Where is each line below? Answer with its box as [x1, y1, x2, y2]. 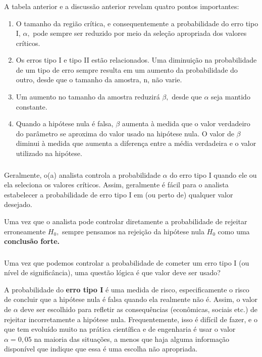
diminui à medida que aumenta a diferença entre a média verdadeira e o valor [16, 138, 256, 148]
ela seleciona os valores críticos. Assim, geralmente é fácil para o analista [4, 179, 229, 190]
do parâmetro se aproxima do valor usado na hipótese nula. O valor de [16, 128, 234, 138]
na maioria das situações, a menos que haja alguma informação [34, 333, 230, 344]
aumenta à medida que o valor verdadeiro [122, 118, 250, 129]
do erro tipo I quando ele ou [170, 169, 257, 180]
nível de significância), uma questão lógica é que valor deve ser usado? [4, 267, 221, 278]
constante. [16, 101, 47, 112]
